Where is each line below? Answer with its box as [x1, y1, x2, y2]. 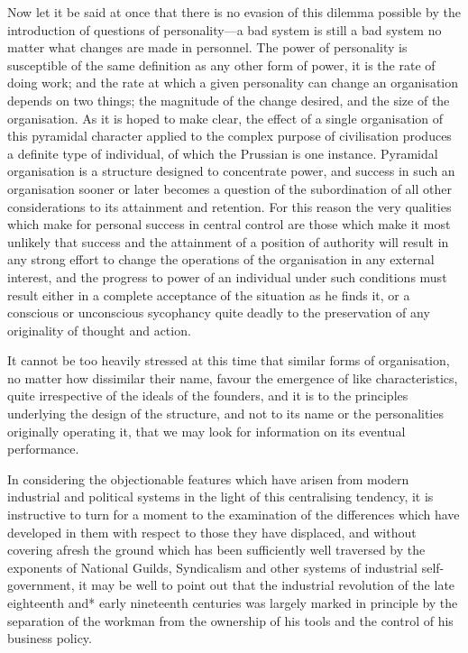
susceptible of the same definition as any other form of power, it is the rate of [7, 55, 436, 74]
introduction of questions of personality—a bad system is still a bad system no [7, 20, 442, 39]
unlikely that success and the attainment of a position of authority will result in [7, 232, 449, 251]
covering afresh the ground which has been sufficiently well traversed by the [7, 540, 426, 559]
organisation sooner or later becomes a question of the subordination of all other [7, 179, 452, 198]
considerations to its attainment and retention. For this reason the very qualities [7, 197, 452, 216]
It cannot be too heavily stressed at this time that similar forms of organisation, [7, 351, 450, 370]
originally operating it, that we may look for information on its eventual [7, 421, 406, 440]
